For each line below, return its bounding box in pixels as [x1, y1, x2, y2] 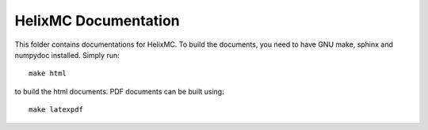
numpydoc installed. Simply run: [14, 50, 120, 59]
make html [29, 69, 67, 78]
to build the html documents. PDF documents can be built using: [14, 86, 225, 96]
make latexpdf [29, 105, 83, 114]
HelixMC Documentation [14, 12, 180, 29]
